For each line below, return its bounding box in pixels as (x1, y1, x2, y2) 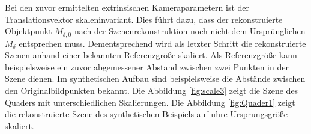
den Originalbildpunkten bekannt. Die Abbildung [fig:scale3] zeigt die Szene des (5, 84, 298, 97)
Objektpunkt (5, 25, 52, 37)
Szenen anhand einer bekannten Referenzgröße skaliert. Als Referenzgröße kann (5, 49, 297, 61)
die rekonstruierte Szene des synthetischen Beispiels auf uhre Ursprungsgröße (5, 108, 288, 120)
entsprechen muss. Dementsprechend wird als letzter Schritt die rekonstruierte (19, 37, 306, 49)
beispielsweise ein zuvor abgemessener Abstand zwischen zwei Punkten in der (5, 60, 289, 73)
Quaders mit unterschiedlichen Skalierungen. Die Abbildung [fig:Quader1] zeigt (5, 96, 295, 108)
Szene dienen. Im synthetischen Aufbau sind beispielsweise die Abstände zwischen (5, 72, 306, 85)
